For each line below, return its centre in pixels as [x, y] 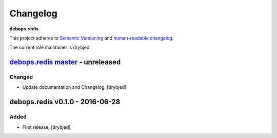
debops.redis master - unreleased [65, 62]
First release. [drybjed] [46, 127]
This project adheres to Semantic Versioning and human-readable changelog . [92, 38]
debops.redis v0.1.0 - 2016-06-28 [65, 102]
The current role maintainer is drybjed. [50, 47]
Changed [21, 77]
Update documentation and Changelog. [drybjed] [74, 87]
